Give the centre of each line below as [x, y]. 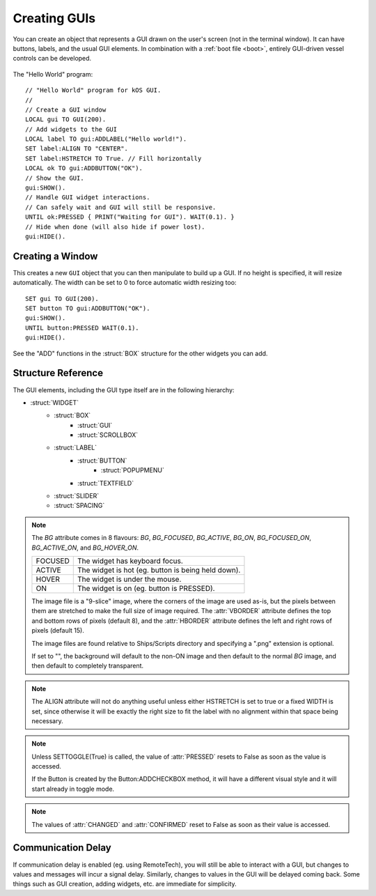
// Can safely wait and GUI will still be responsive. [121, 207]
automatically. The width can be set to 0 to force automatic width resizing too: [125, 283]
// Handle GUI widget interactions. [88, 198]
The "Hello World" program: [53, 74]
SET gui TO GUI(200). [62, 299]
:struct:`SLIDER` [77, 496]
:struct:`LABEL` [76, 448]
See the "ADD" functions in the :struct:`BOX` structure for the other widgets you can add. [140, 353]
